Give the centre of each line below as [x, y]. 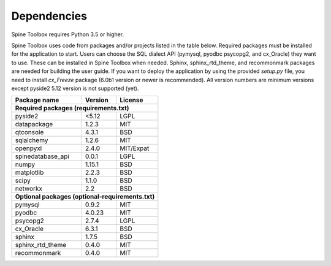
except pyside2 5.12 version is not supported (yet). [75, 88]
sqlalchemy [32, 140]
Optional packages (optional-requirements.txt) [85, 197]
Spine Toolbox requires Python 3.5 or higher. [68, 34]
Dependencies [49, 16]
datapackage [34, 124]
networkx [29, 189]
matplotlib [29, 173]
